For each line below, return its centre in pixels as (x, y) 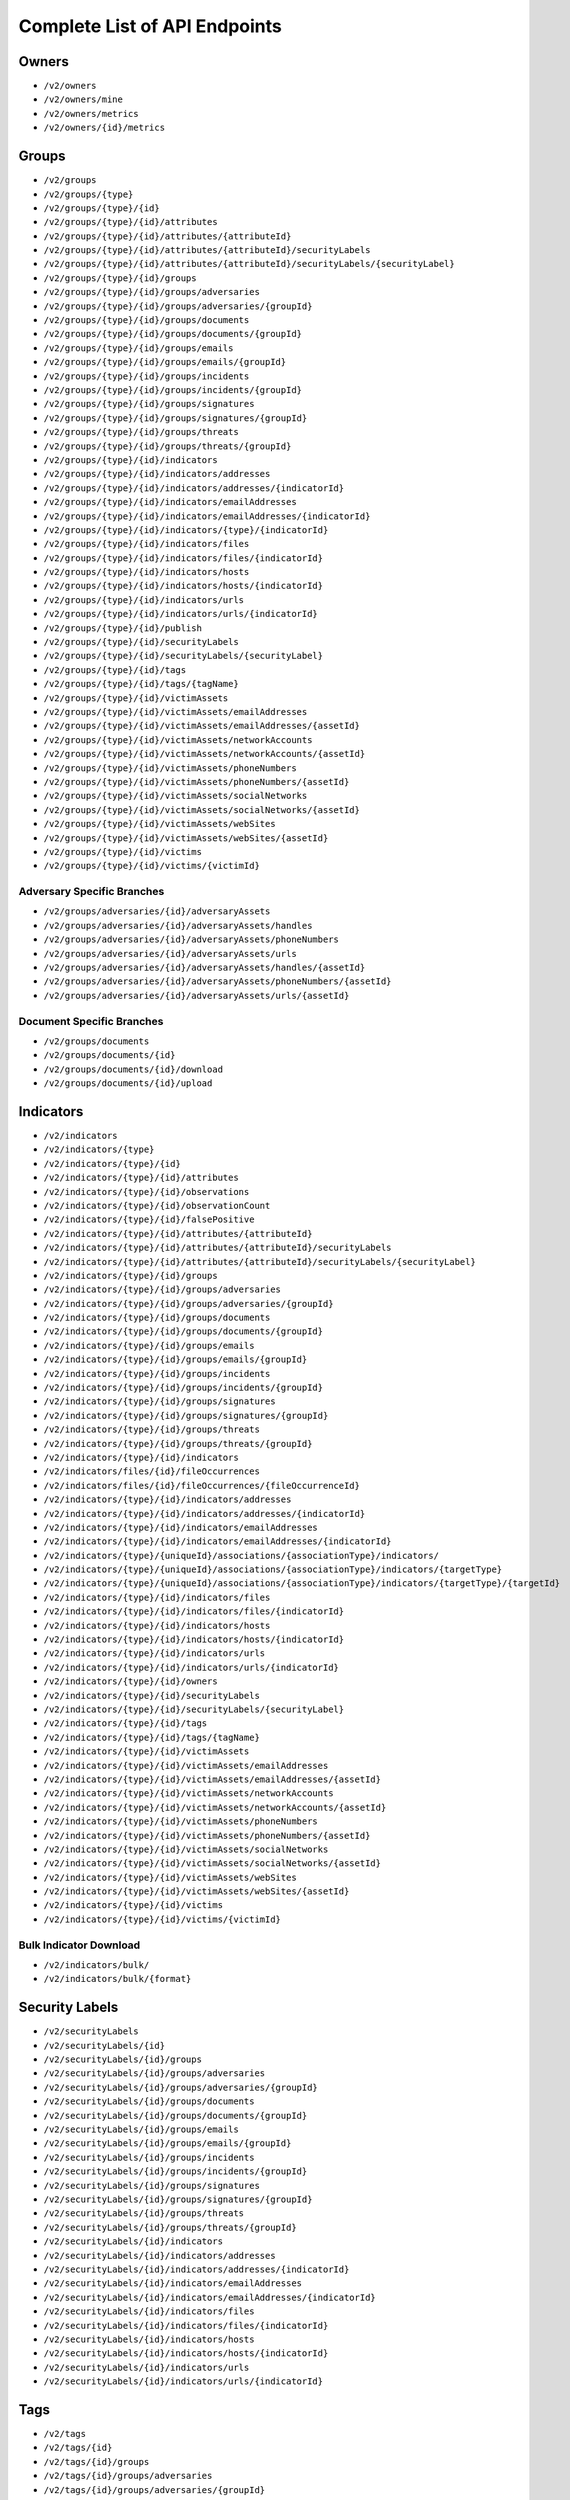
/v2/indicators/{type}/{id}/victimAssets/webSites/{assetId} (196, 1891)
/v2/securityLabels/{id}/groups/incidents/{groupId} (175, 2171)
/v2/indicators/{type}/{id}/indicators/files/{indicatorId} (194, 1611)
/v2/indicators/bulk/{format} (117, 1979)
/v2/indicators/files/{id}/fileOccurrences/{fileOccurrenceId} (201, 1485)
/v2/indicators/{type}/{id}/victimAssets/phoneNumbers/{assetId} (207, 1835)
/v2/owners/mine (83, 99)
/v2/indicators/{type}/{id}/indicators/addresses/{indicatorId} (204, 1513)
